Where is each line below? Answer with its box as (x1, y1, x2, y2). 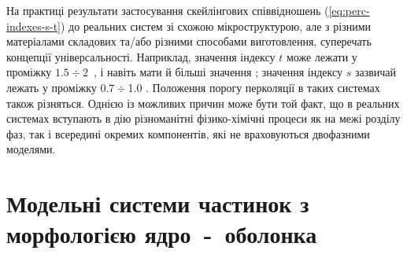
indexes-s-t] (6, 17, 61, 34)
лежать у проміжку (6, 79, 97, 95)
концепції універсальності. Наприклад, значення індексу (6, 48, 276, 64)
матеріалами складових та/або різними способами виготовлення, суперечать (6, 33, 372, 50)
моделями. (6, 141, 56, 157)
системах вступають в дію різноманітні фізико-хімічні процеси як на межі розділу (6, 110, 401, 127)
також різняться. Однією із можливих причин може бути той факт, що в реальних (6, 94, 400, 111)
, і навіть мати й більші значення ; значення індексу (93, 64, 342, 80)
